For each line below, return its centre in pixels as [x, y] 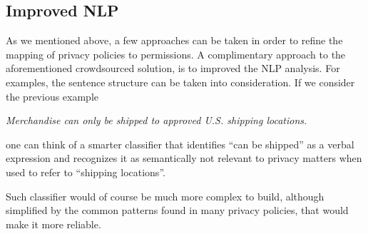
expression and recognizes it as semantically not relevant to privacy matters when [184, 158]
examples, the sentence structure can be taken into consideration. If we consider [180, 82]
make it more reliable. [53, 224]
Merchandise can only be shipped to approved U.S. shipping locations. [157, 120]
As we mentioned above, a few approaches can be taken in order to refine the [174, 40]
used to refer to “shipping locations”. [86, 172]
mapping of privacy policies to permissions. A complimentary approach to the [176, 54]
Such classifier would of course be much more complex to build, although [165, 196]
